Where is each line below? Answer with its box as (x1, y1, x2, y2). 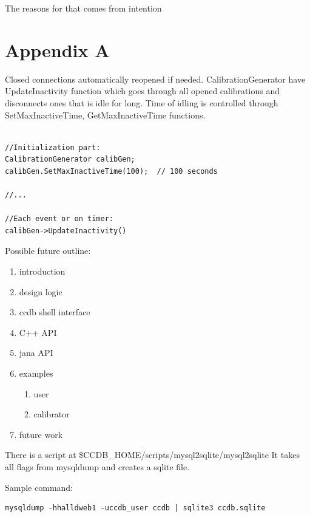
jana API (19, 346, 53, 359)
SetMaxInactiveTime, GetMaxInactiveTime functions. (5, 108, 206, 121)
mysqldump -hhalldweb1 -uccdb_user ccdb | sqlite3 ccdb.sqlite (5, 504, 266, 513)
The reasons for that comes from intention (5, 2, 162, 14)
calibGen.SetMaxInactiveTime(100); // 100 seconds (5, 166, 218, 176)
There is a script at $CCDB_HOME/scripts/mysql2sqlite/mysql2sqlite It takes (5, 448, 300, 461)
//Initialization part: (5, 143, 101, 152)
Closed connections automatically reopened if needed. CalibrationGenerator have (5, 72, 306, 85)
